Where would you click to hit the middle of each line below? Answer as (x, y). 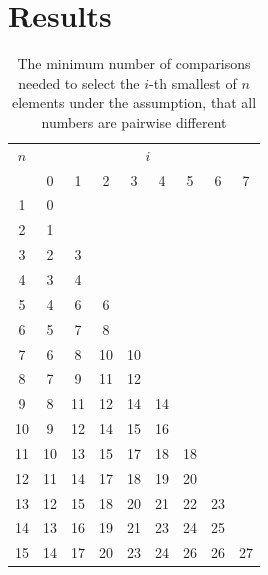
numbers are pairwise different (134, 121)
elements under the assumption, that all (134, 102)
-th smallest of (193, 82)
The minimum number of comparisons (134, 63)
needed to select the (79, 82)
